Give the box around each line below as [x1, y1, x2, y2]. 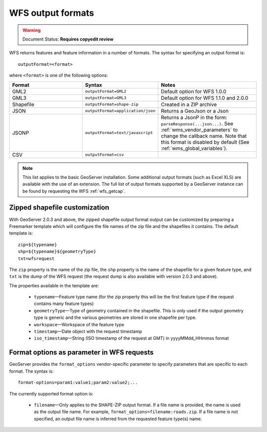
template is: [9, 230, 33, 236]
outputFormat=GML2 [85, 89, 127, 94]
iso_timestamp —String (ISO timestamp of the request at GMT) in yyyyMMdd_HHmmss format [34, 335, 229, 341]
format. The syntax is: [9, 368, 54, 374]
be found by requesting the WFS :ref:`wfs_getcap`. [22, 188, 126, 194]
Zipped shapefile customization [9, 203, 109, 212]
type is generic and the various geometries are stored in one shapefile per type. [34, 314, 197, 321]
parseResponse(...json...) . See [161, 120, 233, 127]
